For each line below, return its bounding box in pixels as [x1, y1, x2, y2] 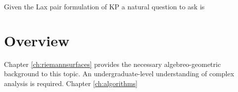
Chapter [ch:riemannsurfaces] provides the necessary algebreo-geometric [4, 59, 221, 69]
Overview [4, 30, 70, 50]
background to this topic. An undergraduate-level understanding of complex [4, 68, 235, 79]
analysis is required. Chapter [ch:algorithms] [4, 78, 138, 88]
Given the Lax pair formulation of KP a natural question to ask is [4, 1, 205, 11]
